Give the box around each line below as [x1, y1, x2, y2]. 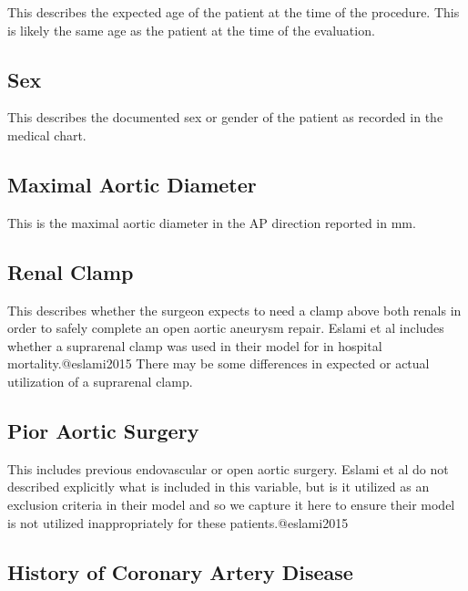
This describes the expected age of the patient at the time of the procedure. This [7, 3, 460, 21]
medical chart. [7, 125, 86, 144]
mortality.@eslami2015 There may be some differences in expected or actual [7, 354, 430, 373]
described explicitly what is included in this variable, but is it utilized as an [7, 477, 430, 496]
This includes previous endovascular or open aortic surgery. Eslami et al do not [7, 459, 449, 478]
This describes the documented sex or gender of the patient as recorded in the [7, 108, 443, 127]
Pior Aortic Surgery [7, 416, 199, 444]
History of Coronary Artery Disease [7, 557, 353, 586]
